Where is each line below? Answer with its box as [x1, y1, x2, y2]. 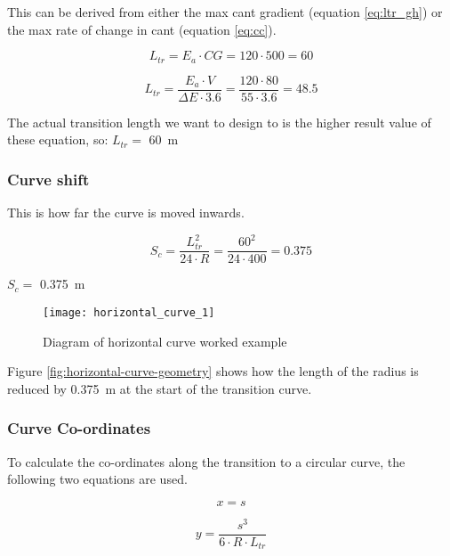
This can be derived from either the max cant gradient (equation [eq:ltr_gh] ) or [7, 3, 443, 20]
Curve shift [7, 168, 90, 190]
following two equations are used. [7, 470, 188, 488]
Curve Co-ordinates [7, 417, 151, 439]
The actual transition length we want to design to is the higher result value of [7, 112, 431, 131]
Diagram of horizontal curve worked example [43, 331, 287, 350]
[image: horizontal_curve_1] [43, 306, 215, 319]
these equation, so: [7, 130, 108, 149]
